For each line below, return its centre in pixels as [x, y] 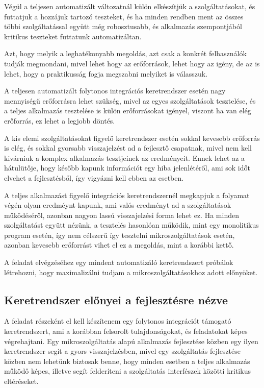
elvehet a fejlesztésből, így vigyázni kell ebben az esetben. [94, 177]
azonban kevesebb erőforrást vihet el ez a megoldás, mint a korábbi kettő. [119, 245]
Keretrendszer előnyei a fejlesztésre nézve [116, 299]
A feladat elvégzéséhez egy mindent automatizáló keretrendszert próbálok [119, 262]
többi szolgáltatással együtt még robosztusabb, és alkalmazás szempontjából [123, 26]
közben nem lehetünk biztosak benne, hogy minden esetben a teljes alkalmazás [127, 361]
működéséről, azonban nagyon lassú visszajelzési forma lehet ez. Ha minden [122, 215]
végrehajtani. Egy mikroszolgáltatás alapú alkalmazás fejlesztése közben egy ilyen [131, 341]
